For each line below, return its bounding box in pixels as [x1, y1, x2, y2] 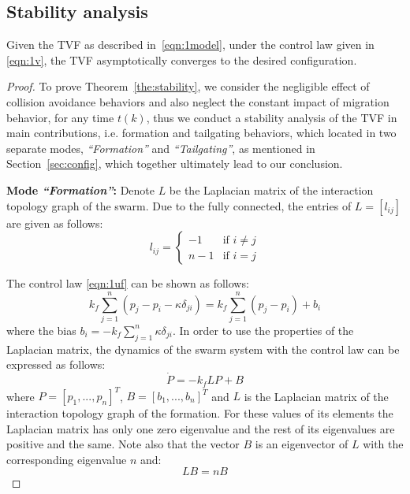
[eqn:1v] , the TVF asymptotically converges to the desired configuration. [6, 51, 357, 68]
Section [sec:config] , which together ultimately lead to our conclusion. [6, 155, 343, 172]
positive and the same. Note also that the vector [6, 436, 240, 452]
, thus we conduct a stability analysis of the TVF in [146, 109, 397, 125]
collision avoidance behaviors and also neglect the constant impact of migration [6, 93, 389, 110]
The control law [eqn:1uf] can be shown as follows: [6, 275, 249, 292]
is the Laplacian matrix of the [244, 388, 389, 404]
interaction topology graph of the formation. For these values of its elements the [6, 405, 393, 422]
